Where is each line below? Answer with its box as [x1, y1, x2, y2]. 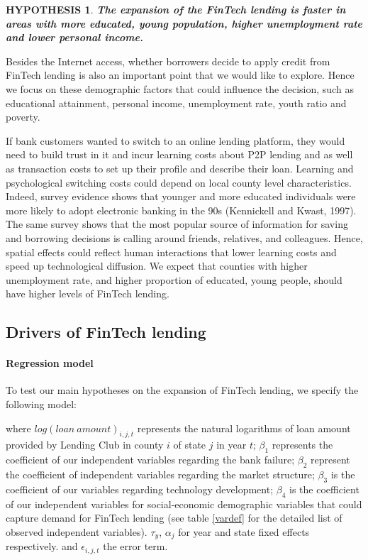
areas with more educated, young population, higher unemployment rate [6, 16, 363, 31]
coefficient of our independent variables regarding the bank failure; [6, 452, 295, 467]
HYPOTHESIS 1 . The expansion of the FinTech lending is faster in [6, 2, 346, 16]
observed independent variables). [6, 524, 147, 539]
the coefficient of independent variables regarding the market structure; [6, 467, 315, 482]
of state [173, 437, 206, 452]
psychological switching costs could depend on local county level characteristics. [6, 175, 352, 190]
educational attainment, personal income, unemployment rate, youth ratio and [6, 95, 347, 110]
